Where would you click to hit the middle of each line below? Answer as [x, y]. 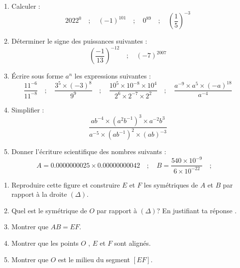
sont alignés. [132, 243]
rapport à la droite [39, 194]
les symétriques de [171, 184]
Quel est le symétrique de [49, 210]
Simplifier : [28, 109]
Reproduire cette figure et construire [66, 184]
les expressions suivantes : [113, 76]
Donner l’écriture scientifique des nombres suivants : [89, 151]
